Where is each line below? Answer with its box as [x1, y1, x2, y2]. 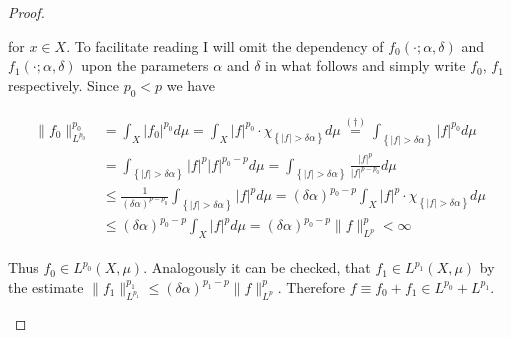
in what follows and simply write [265, 55, 466, 76]
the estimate [8, 276, 84, 297]
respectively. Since [8, 74, 119, 95]
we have [166, 74, 215, 95]
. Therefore [277, 276, 345, 297]
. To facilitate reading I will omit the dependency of [66, 35, 384, 56]
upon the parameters [81, 55, 209, 76]
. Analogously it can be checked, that [143, 257, 371, 278]
